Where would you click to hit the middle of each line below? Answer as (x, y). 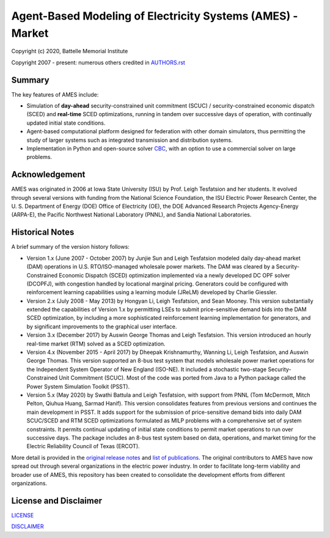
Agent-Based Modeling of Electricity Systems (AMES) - (155, 16)
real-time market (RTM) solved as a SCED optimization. (96, 344)
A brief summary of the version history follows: (70, 247)
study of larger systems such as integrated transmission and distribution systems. (130, 140)
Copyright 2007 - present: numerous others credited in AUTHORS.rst (98, 62)
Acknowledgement (48, 175)
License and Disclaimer (57, 500)
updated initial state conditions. (66, 123)
